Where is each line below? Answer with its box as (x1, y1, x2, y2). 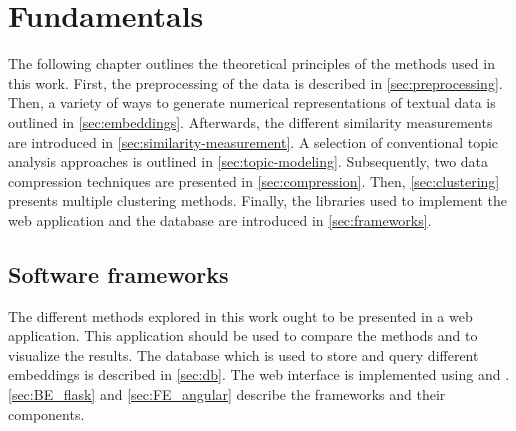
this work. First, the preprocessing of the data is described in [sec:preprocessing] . (8, 72, 503, 93)
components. (8, 403, 85, 424)
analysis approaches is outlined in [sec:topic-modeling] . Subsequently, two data (8, 151, 489, 172)
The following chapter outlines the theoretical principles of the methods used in (8, 53, 495, 74)
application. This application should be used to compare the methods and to (8, 325, 478, 346)
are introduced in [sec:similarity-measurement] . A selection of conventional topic (8, 131, 499, 152)
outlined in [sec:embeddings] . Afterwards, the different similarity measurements (8, 111, 493, 132)
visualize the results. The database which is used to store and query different (8, 344, 479, 365)
